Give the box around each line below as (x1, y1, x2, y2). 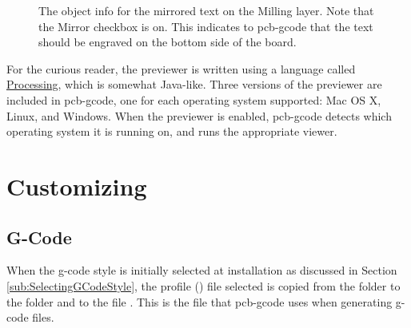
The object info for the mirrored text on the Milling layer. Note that (38, 2, 374, 18)
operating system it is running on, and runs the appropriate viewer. (6, 123, 337, 140)
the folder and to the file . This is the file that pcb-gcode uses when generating (6, 293, 393, 310)
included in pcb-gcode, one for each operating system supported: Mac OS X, (6, 91, 381, 108)
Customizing (6, 169, 147, 202)
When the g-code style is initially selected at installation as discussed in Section (6, 262, 397, 279)
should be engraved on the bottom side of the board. (38, 34, 297, 50)
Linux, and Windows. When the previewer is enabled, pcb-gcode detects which (6, 107, 392, 124)
